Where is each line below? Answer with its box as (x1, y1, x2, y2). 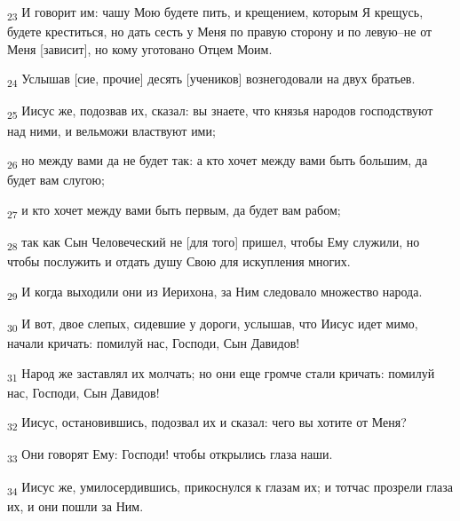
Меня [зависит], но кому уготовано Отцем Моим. (7, 39, 273, 58)
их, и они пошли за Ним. (7, 496, 144, 515)
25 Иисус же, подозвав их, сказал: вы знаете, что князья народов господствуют (7, 101, 433, 122)
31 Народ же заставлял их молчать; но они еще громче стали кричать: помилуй (7, 363, 435, 384)
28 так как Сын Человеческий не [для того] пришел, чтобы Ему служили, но (7, 233, 420, 253)
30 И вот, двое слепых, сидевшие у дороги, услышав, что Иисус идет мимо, (7, 313, 418, 335)
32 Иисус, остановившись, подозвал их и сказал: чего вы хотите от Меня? (7, 413, 407, 434)
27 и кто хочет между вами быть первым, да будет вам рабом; (7, 200, 341, 221)
